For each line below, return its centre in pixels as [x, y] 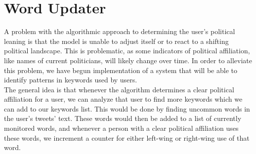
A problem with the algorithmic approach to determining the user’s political [120, 31]
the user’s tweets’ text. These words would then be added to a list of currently [123, 118]
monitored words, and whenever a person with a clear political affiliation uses [121, 128]
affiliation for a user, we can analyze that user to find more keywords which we [123, 99]
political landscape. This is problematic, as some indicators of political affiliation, [127, 51]
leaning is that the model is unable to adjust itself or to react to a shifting [116, 41]
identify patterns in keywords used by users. [71, 80]
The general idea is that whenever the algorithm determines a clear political [119, 89]
